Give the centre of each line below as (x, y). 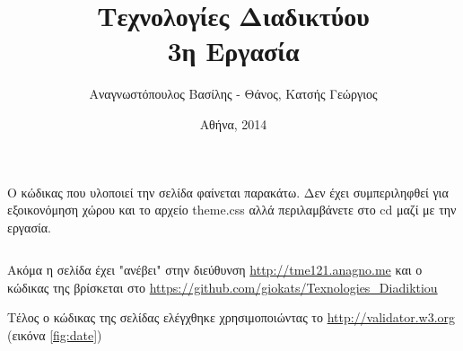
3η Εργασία (233, 51)
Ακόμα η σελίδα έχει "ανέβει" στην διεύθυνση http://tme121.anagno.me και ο (215, 270)
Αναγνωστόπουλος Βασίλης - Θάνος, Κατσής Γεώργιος (233, 94)
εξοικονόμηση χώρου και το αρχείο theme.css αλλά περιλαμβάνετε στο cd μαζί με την (232, 210)
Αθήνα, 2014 (233, 123)
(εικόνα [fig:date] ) (55, 335)
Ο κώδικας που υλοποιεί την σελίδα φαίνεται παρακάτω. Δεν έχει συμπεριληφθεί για (228, 192)
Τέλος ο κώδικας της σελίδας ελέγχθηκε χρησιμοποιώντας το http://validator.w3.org (231, 317)
